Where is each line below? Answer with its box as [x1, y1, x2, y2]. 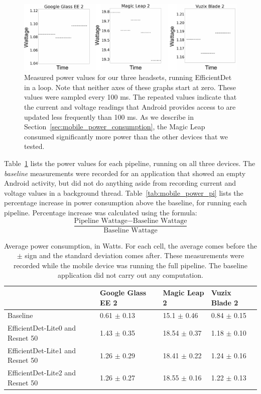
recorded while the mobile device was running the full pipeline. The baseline [13, 260, 248, 270]
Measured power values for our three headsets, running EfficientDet [24, 72, 232, 83]
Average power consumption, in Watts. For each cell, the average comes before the [4, 240, 257, 251]
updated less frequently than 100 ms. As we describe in [24, 111, 194, 122]
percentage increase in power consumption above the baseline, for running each [4, 197, 247, 208]
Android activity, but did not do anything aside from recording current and [4, 178, 236, 188]
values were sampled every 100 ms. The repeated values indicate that [24, 92, 237, 102]
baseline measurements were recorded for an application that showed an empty [4, 168, 246, 178]
